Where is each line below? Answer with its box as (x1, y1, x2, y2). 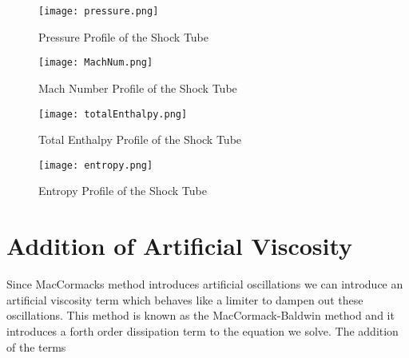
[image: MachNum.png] (38, 57, 153, 69)
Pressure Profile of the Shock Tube (38, 28, 209, 45)
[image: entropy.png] (38, 159, 153, 171)
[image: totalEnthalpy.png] (38, 108, 188, 120)
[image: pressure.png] (38, 6, 159, 17)
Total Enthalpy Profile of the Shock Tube (38, 131, 242, 148)
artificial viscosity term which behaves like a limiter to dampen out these (6, 291, 363, 308)
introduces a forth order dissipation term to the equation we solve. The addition (6, 322, 399, 339)
